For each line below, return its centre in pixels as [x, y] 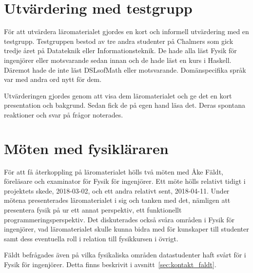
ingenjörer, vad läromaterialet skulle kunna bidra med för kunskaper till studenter [126, 229]
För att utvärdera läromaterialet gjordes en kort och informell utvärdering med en [126, 31]
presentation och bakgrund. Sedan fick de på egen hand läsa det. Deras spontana [125, 105]
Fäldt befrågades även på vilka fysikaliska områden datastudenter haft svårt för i [125, 255]
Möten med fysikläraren [86, 148]
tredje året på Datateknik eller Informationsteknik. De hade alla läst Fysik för [120, 50]
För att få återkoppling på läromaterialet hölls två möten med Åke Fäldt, [114, 171]
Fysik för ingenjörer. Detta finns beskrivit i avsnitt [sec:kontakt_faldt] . [110, 264]
